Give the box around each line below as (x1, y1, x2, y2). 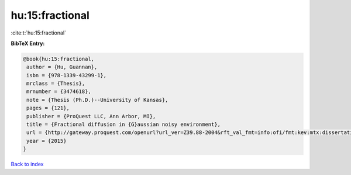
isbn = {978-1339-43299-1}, (26, 72, 107, 78)
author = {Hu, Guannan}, (26, 64, 98, 70)
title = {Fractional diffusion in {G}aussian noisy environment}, (26, 121, 221, 128)
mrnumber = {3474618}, (26, 88, 92, 95)
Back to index (11, 161, 44, 168)
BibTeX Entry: (11, 40, 45, 47)
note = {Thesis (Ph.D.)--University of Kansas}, (26, 97, 168, 103)
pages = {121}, (26, 105, 70, 111)
